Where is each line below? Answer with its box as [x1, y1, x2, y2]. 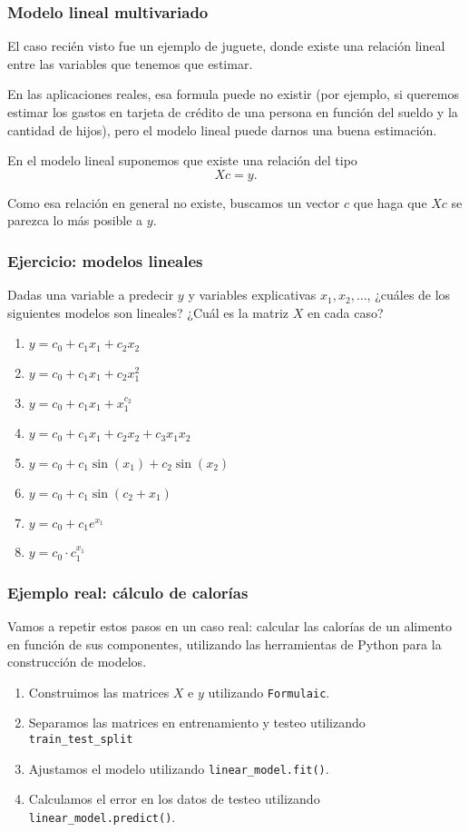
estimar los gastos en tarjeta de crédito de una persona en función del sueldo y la [7, 103, 458, 121]
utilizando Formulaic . [208, 682, 330, 701]
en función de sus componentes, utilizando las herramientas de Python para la [7, 634, 442, 653]
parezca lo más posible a [7, 211, 143, 230]
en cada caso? [307, 302, 384, 322]
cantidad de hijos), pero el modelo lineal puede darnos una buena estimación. [7, 120, 437, 139]
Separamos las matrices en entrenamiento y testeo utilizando [28, 713, 366, 732]
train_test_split [28, 732, 133, 746]
